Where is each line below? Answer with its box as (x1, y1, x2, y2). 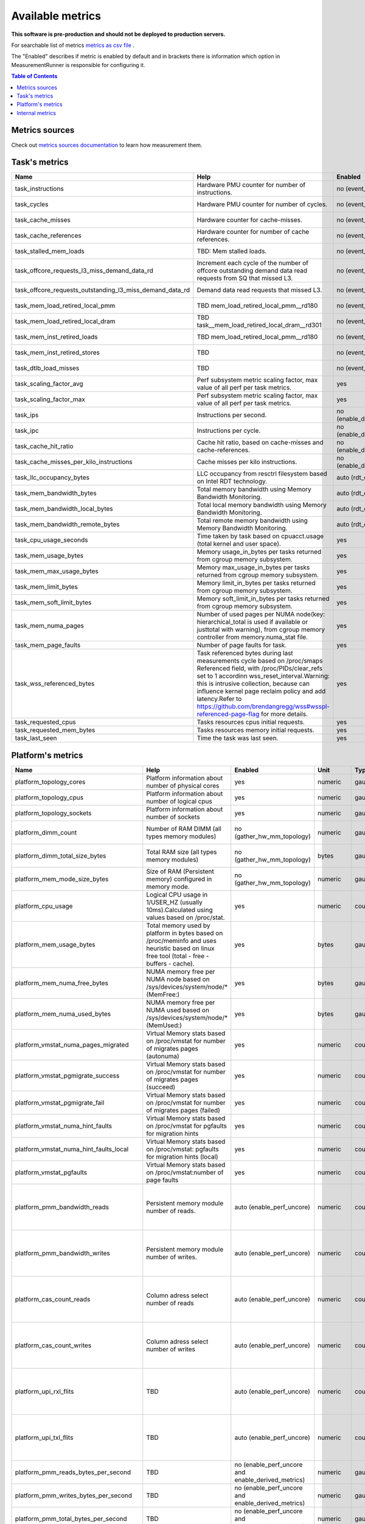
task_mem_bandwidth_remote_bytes (15, 520, 120, 529)
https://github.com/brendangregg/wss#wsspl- (196, 702, 330, 711)
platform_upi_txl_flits (15, 1433, 74, 1442)
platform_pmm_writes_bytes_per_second (15, 1491, 132, 1500)
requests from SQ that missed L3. (196, 274, 293, 283)
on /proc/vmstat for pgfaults (146, 1122, 228, 1130)
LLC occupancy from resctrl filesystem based (196, 469, 328, 478)
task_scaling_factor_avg (15, 380, 83, 388)
